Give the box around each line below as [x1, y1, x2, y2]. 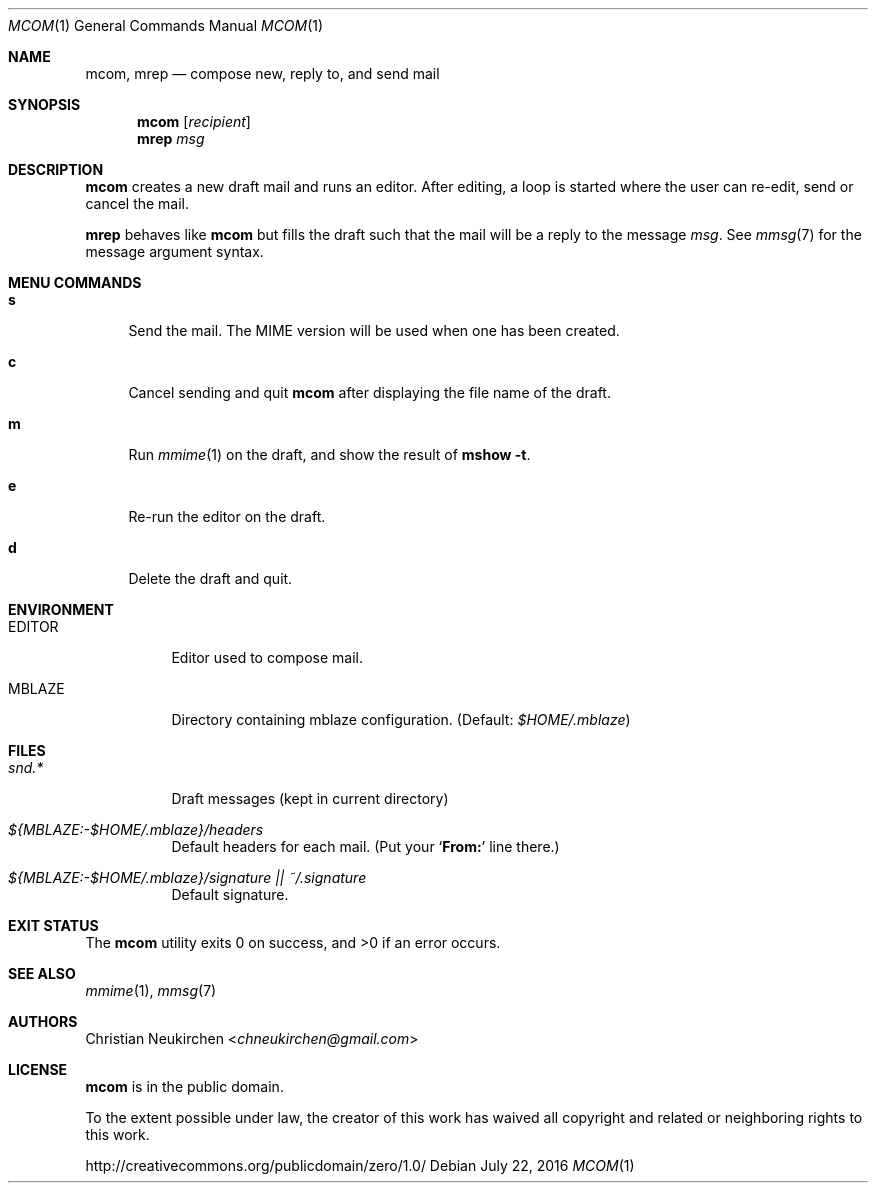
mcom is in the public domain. [85, 1078, 284, 1095]
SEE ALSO [8, 965, 76, 982]
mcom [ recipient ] [137, 113, 251, 130]
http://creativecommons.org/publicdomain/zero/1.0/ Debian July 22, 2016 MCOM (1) [85, 1157, 635, 1174]
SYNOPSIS [8, 96, 81, 113]
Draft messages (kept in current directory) [171, 790, 449, 807]
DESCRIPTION [8, 161, 104, 178]
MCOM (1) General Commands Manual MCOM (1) [8, 17, 324, 34]
